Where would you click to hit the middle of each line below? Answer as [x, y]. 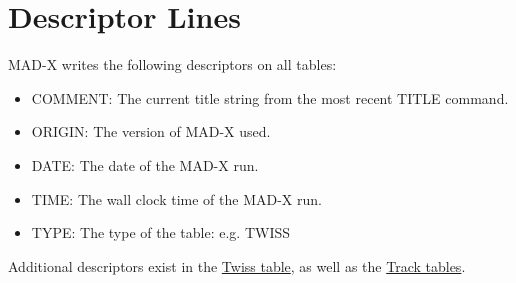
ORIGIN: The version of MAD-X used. [151, 131]
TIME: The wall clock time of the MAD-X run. [176, 198]
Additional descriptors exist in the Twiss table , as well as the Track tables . [237, 265]
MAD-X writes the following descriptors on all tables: [172, 64]
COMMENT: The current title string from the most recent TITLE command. [270, 97]
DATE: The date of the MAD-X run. [145, 164]
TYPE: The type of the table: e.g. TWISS [161, 232]
